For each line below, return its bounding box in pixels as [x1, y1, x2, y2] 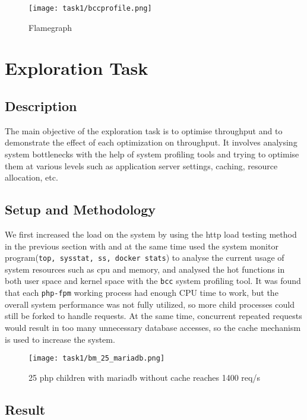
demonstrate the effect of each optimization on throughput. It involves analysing [5, 136, 297, 149]
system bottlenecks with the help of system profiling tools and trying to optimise [5, 148, 299, 160]
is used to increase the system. [5, 333, 115, 345]
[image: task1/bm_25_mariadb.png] [29, 354, 165, 363]
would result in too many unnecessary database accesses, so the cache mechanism [5, 321, 301, 333]
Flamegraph [29, 21, 72, 33]
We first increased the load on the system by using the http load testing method [5, 228, 297, 240]
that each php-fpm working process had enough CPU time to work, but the [5, 286, 278, 299]
